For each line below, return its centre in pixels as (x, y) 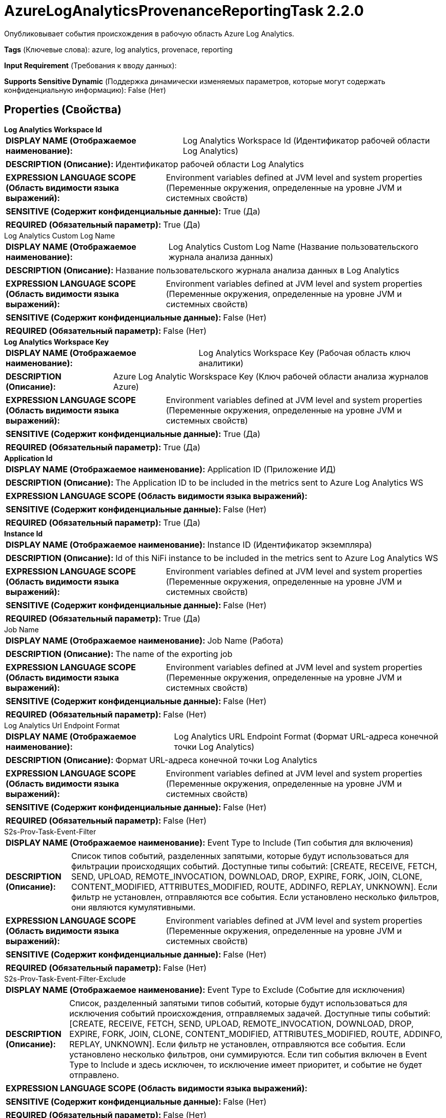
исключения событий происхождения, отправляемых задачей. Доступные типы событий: (250, 1013)
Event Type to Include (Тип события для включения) (310, 842)
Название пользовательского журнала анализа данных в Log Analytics (257, 270)
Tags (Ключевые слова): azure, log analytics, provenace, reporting (118, 49)
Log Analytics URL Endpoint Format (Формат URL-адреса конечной (306, 736)
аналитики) (221, 363)
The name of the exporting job (174, 654)
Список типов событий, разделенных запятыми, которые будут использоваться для (240, 856)
